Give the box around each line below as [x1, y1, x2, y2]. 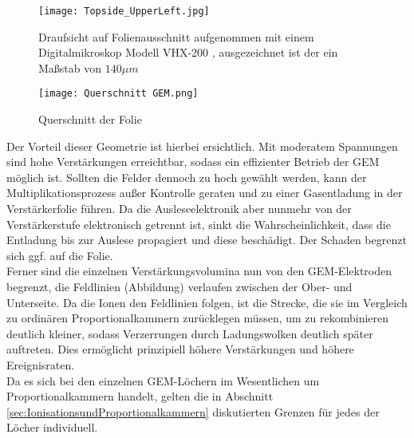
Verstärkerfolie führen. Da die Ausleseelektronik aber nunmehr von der [6, 200, 352, 217]
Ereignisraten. [6, 357, 75, 373]
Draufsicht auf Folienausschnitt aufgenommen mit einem [38, 28, 314, 45]
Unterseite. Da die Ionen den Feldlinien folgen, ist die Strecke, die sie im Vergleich [6, 294, 408, 310]
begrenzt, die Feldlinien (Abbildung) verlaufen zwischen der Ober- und [6, 278, 353, 295]
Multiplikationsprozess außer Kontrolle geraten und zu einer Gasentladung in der [6, 184, 403, 201]
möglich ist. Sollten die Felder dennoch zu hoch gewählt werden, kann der [6, 168, 367, 185]
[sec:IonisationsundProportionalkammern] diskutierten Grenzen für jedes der [6, 403, 380, 420]
